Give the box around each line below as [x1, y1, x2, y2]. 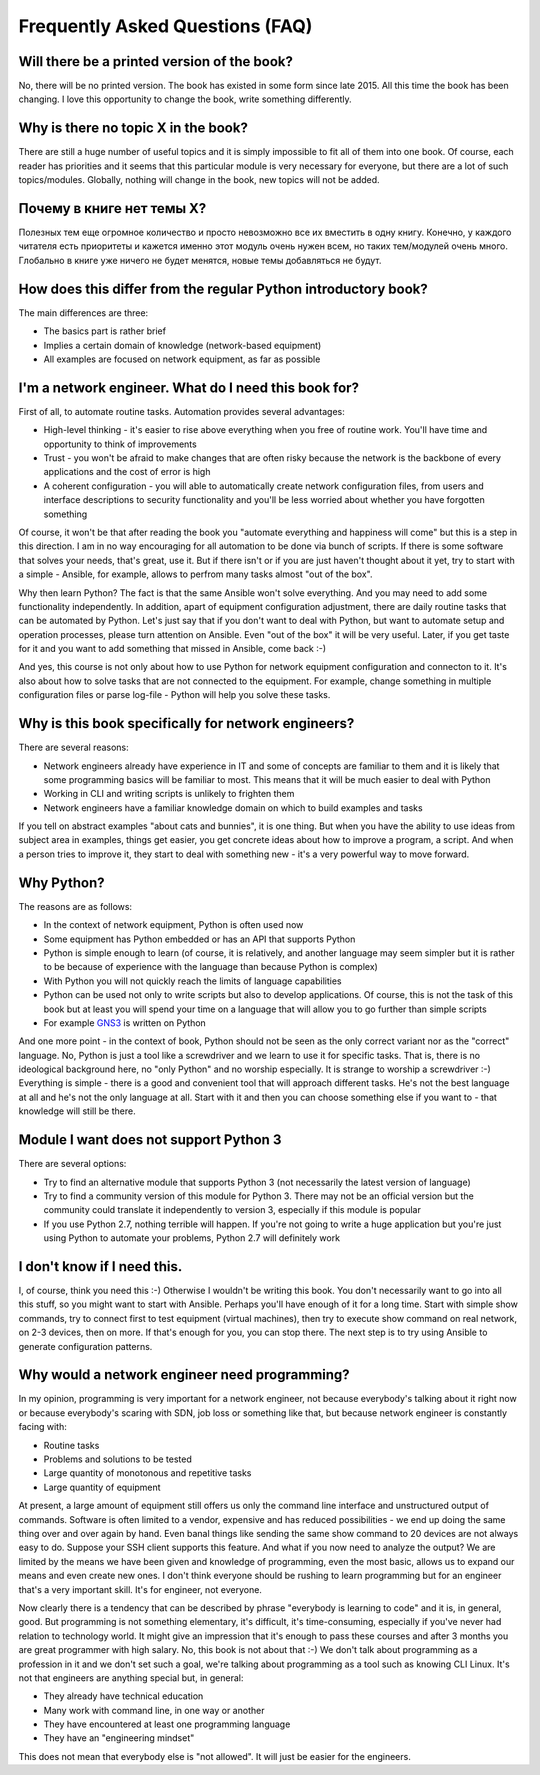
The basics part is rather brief [43, 325, 167, 337]
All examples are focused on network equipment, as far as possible [43, 353, 321, 365]
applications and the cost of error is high [43, 466, 211, 478]
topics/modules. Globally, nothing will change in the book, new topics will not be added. [18, 174, 380, 186]
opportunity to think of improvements [43, 438, 197, 450]
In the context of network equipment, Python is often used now [43, 919, 304, 931]
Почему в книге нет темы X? [18, 200, 207, 217]
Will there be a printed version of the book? [18, 53, 294, 70]
